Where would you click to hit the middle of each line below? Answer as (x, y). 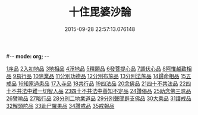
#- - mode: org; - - (28, 56)
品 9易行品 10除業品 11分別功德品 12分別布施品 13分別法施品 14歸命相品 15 (96, 76)
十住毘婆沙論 (100, 12)
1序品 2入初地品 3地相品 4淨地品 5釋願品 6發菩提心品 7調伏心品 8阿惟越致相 (99, 69)
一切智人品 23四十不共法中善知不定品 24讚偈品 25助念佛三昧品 (114, 91)
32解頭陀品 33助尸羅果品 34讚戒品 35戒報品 (60, 105)
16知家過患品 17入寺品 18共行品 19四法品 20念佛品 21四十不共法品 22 (102, 83)
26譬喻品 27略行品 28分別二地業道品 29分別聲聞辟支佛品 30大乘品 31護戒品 (99, 98)
